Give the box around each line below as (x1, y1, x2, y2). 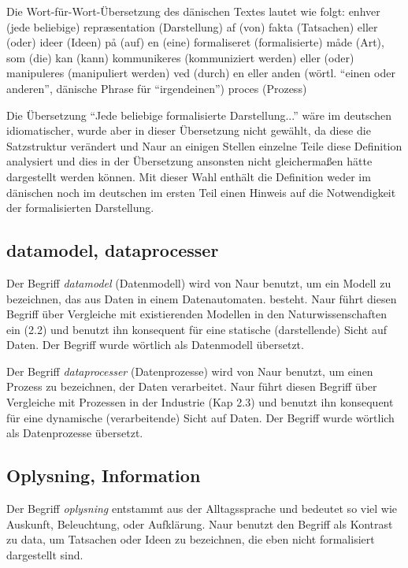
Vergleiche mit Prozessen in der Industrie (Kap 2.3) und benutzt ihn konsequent (6, 394, 394, 410)
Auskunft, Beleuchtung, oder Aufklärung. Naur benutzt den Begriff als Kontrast (6, 515, 393, 532)
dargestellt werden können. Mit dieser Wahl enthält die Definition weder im (6, 168, 371, 184)
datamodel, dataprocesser (6, 238, 219, 262)
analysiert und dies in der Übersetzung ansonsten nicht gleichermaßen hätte (6, 153, 373, 169)
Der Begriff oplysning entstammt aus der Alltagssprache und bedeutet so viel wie (6, 500, 398, 517)
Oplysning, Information (6, 463, 201, 488)
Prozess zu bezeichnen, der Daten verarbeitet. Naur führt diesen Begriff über (6, 378, 377, 395)
